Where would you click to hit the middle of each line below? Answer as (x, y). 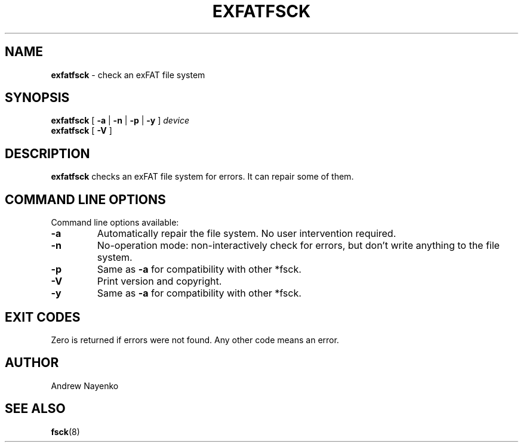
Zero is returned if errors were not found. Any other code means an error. (195, 340)
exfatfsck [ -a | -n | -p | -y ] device (120, 121)
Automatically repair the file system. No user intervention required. (247, 234)
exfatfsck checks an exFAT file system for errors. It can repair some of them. (202, 177)
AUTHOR (32, 363)
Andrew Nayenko (85, 386)
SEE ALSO (35, 409)
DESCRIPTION (47, 153)
